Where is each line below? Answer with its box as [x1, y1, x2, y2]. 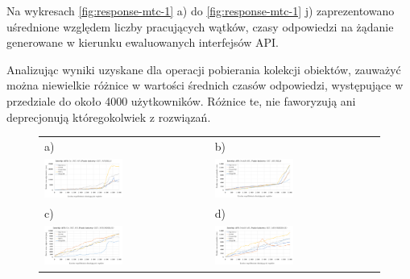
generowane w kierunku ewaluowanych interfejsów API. [6, 34, 279, 51]
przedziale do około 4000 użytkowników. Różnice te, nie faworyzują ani [6, 92, 356, 109]
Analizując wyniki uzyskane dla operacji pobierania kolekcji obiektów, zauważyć [6, 60, 401, 77]
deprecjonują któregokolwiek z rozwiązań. [6, 108, 211, 125]
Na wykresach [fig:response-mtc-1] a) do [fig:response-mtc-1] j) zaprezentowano [6, 2, 395, 19]
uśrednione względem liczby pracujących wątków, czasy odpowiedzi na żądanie [6, 18, 394, 35]
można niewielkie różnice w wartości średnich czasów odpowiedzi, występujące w [6, 77, 404, 94]
